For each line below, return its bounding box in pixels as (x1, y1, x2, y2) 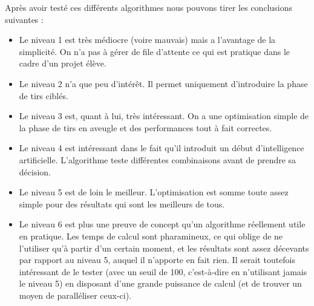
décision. (19, 165, 51, 178)
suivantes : (5, 13, 44, 25)
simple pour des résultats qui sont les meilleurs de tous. (19, 197, 225, 210)
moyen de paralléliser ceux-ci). (19, 288, 132, 301)
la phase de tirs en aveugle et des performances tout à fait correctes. (19, 121, 272, 134)
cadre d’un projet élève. (19, 57, 106, 70)
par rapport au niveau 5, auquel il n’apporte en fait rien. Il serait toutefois (19, 253, 296, 266)
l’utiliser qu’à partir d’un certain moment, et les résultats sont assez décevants (19, 241, 309, 254)
